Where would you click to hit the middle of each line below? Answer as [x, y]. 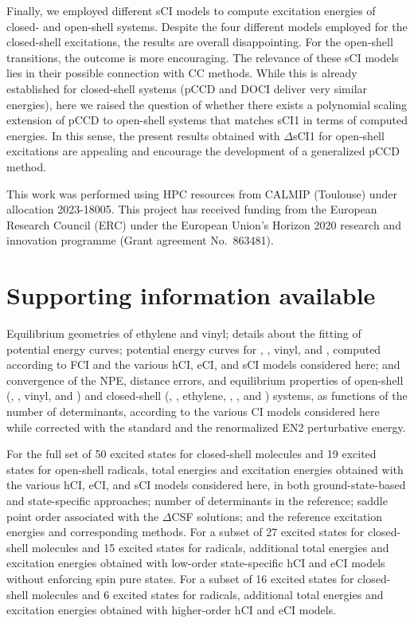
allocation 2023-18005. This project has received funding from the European [192, 209]
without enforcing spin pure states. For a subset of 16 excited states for [180, 578]
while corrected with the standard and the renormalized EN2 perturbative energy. [206, 427]
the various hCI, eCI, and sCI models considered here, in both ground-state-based [206, 485]
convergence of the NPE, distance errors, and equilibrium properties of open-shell [205, 380]
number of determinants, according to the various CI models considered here [193, 411]
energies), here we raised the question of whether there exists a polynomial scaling [207, 104]
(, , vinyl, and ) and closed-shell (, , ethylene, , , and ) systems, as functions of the [207, 396]
